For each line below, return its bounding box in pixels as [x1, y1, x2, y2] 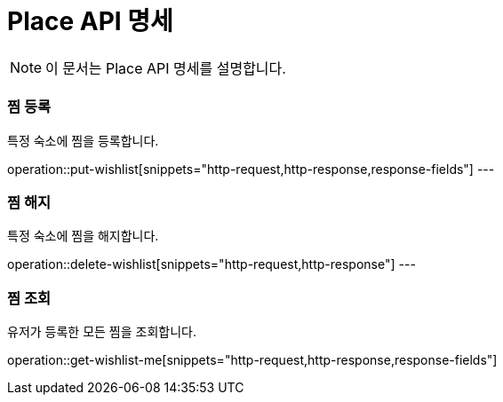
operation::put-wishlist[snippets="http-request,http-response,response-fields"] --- [7, 161, 495, 177]
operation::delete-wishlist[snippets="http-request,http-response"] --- [7, 256, 416, 272]
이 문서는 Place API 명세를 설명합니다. [45, 59, 286, 77]
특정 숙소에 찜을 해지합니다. [7, 228, 159, 244]
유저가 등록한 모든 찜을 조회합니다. [7, 324, 196, 339]
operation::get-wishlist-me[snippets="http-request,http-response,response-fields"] [7, 352, 498, 367]
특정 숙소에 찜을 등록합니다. [7, 132, 159, 148]
